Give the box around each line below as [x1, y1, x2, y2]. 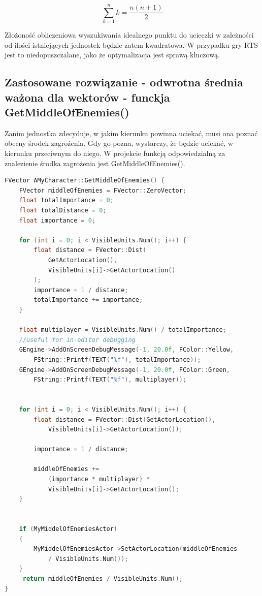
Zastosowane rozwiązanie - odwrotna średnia [5, 74, 243, 90]
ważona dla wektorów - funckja [5, 89, 170, 105]
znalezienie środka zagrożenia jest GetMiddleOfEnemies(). [5, 158, 185, 168]
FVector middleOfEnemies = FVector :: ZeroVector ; [19, 186, 186, 194]
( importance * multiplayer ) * [48, 476, 150, 483]
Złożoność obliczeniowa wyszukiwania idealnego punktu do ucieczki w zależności [5, 29, 254, 40]
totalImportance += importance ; [34, 296, 143, 304]
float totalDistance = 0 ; [19, 207, 107, 214]
